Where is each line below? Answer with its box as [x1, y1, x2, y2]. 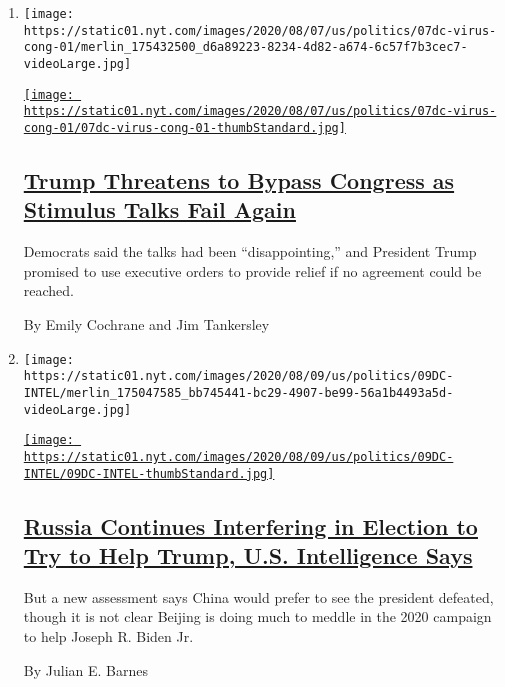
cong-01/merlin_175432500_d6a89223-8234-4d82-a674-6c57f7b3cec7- [23, 40, 468, 55]
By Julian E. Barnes [23, 659, 148, 680]
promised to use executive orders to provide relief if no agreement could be [23, 260, 482, 281]
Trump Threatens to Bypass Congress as [23, 164, 455, 195]
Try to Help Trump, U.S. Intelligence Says [23, 539, 473, 570]
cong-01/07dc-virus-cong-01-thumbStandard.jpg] [23, 120, 346, 135]
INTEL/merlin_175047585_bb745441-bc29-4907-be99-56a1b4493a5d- [23, 385, 454, 400]
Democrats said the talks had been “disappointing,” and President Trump [23, 241, 477, 262]
